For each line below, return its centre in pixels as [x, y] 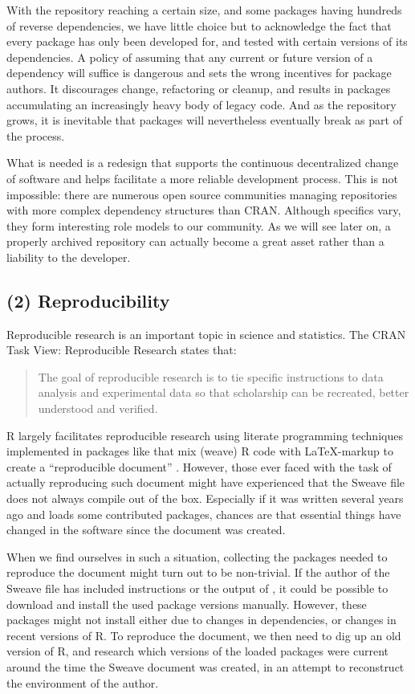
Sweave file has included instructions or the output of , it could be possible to [197, 588]
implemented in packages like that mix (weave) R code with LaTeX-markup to [200, 451]
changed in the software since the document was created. [146, 530]
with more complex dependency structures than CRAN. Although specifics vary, [204, 210]
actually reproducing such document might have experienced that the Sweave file [206, 482]
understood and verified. [98, 408]
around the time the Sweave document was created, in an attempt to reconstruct [205, 666]
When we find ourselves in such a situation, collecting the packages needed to [197, 556]
